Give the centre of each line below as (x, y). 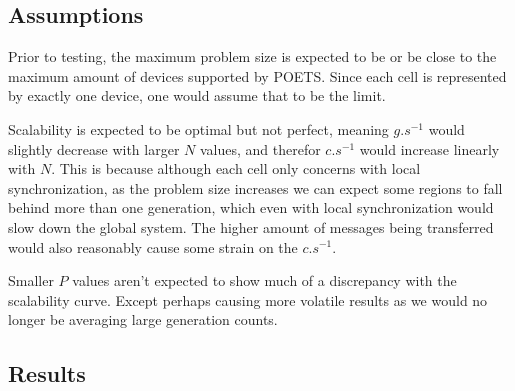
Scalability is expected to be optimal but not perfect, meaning (198, 128)
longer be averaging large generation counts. (143, 319)
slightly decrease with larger (94, 148)
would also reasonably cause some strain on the (153, 246)
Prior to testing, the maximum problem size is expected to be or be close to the (252, 56)
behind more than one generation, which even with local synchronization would (251, 207)
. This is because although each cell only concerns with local (236, 168)
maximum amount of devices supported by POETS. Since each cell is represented (257, 75)
